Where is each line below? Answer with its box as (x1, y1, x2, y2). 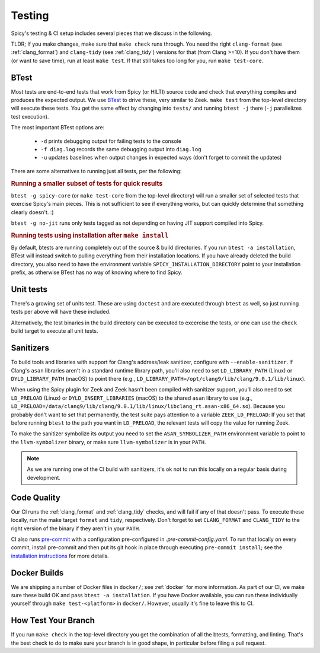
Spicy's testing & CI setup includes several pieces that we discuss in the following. (11, 30, 213, 37)
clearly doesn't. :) (11, 208, 54, 216)
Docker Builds (11, 568, 64, 578)
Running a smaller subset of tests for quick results (11, 179, 163, 187)
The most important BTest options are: (11, 124, 105, 131)
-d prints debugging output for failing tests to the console (40, 137, 182, 145)
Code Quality (11, 492, 60, 502)
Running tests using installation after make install (11, 231, 169, 240)
